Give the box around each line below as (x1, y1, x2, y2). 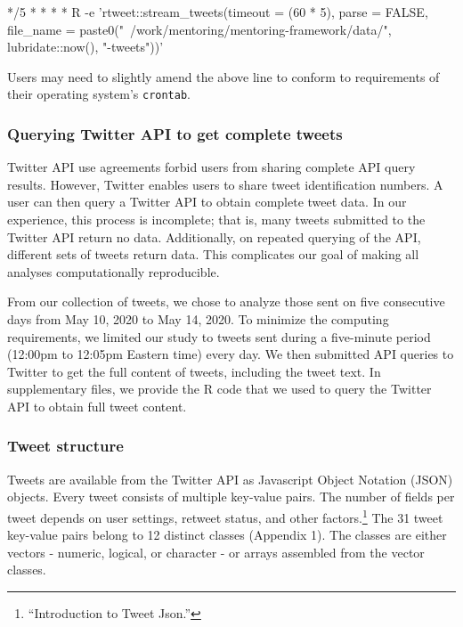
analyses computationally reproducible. (7, 262, 220, 281)
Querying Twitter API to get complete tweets (7, 122, 343, 144)
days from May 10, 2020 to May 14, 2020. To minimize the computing (7, 310, 389, 328)
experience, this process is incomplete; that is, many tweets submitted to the (7, 210, 426, 229)
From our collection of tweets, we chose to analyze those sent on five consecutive (7, 292, 445, 311)
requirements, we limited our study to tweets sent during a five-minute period (7, 327, 431, 346)
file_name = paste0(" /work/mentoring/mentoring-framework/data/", (7, 20, 392, 38)
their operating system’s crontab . (7, 85, 191, 103)
